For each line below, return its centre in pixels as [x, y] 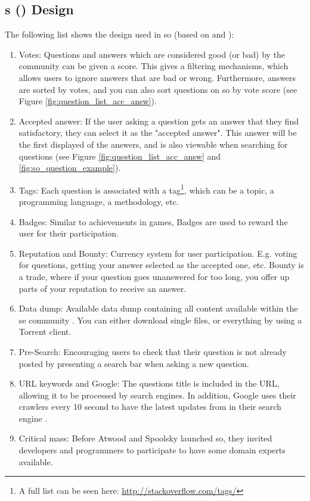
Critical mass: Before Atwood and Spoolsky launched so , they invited [145, 438]
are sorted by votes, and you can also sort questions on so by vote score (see [158, 89]
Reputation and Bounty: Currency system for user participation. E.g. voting [158, 253]
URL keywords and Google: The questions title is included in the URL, [149, 383]
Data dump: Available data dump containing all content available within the [158, 308]
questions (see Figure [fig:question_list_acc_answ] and [120, 156]
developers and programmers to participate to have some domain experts [152, 450]
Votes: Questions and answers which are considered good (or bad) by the [152, 54]
